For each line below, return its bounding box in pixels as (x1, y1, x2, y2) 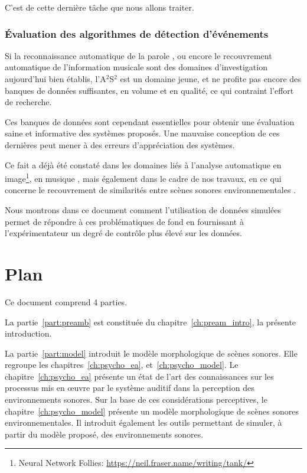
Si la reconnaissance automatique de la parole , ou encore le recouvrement (5, 49, 272, 61)
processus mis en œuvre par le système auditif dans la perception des (5, 381, 254, 394)
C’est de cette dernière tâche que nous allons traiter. (5, 1, 194, 13)
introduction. (5, 327, 52, 340)
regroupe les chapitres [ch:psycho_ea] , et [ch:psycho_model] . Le (5, 358, 239, 371)
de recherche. (5, 96, 52, 108)
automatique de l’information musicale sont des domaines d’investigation (5, 61, 267, 73)
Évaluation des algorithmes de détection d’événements (5, 26, 269, 41)
